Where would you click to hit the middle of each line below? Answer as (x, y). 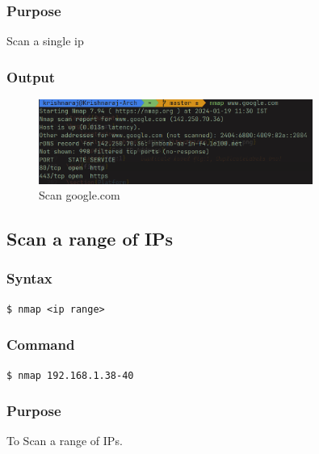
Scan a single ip (45, 41)
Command (41, 345)
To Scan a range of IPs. (65, 441)
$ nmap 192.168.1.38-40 (70, 375)
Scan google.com (80, 195)
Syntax (29, 278)
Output (31, 76)
